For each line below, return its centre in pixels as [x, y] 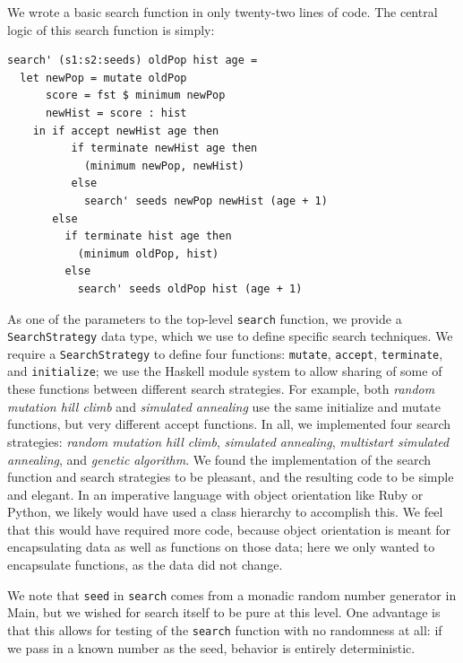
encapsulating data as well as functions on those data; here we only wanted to [221, 547]
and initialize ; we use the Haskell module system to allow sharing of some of [225, 371]
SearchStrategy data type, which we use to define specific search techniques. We [230, 336]
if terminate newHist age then [164, 148]
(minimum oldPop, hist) [148, 253]
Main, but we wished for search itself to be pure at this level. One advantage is [224, 612]
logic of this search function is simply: [111, 29]
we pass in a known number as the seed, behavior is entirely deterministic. [211, 647]
